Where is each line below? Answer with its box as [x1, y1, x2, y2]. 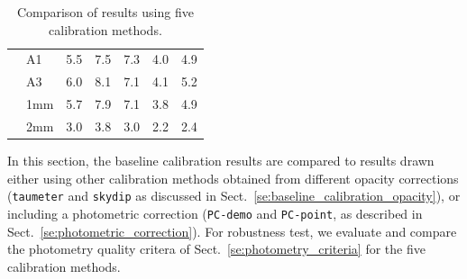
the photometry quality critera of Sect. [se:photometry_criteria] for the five [7, 239, 426, 258]
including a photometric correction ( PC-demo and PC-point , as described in [7, 203, 423, 222]
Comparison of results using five [16, 3, 194, 21]
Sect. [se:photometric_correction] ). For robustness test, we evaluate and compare [7, 221, 457, 240]
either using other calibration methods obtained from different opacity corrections [7, 168, 459, 187]
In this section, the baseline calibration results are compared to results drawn [7, 151, 435, 170]
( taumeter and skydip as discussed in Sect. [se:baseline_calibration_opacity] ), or [7, 186, 461, 205]
